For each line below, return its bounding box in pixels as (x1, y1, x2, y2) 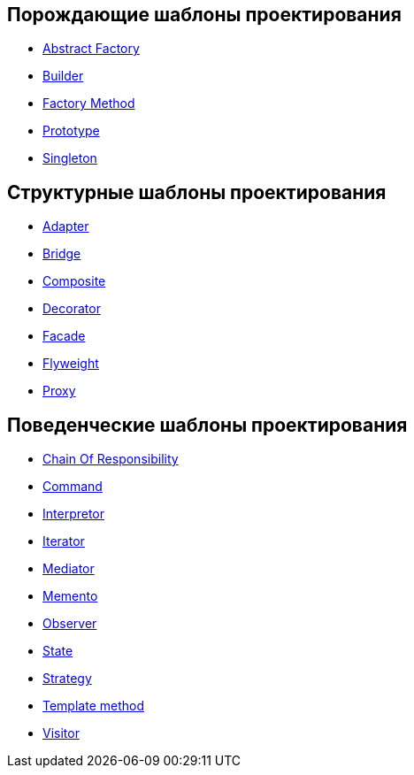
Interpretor (42, 506, 105, 522)
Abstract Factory (42, 41, 140, 57)
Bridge (42, 246, 81, 262)
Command (42, 479, 103, 495)
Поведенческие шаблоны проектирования (7, 413, 408, 436)
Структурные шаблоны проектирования (7, 180, 387, 203)
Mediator (42, 561, 95, 577)
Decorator (42, 301, 101, 317)
